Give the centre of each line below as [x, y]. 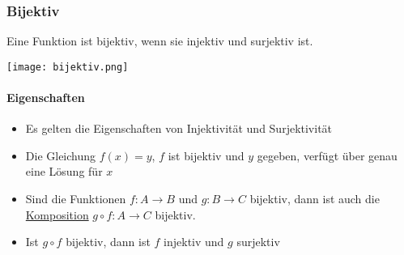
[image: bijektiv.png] [68, 67]
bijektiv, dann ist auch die [315, 199]
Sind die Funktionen [76, 199]
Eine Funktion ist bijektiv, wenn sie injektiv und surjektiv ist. [160, 41]
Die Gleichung [61, 155]
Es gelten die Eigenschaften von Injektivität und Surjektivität [179, 128]
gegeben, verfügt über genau [327, 155]
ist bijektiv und [206, 155]
